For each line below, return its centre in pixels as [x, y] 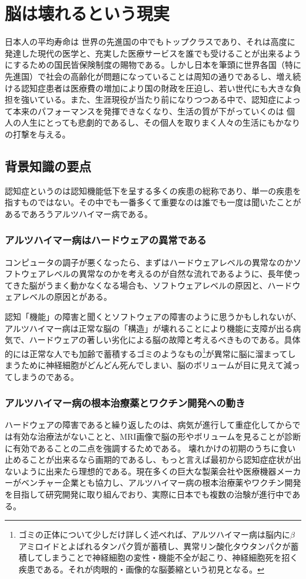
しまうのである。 [46, 376]
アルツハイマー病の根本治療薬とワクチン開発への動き [125, 403]
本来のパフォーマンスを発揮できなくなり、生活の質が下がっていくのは [148, 111]
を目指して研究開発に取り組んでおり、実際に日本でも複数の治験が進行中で [149, 494]
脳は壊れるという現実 [87, 13]
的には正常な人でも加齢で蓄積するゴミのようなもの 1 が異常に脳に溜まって [146, 352]
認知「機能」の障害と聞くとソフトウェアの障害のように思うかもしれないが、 [153, 317]
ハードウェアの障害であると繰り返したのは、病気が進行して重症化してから [149, 425]
